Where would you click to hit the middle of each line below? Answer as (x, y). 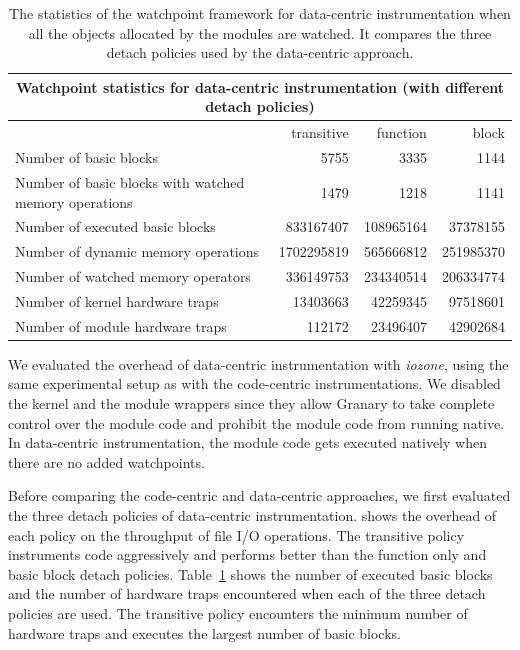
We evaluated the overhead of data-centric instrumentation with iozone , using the (258, 363)
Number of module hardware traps (121, 325)
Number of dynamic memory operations (137, 251)
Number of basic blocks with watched (130, 181)
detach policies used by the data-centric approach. (260, 52)
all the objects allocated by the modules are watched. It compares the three (260, 32)
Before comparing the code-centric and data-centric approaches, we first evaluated (259, 495)
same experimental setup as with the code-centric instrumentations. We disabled (254, 383)
